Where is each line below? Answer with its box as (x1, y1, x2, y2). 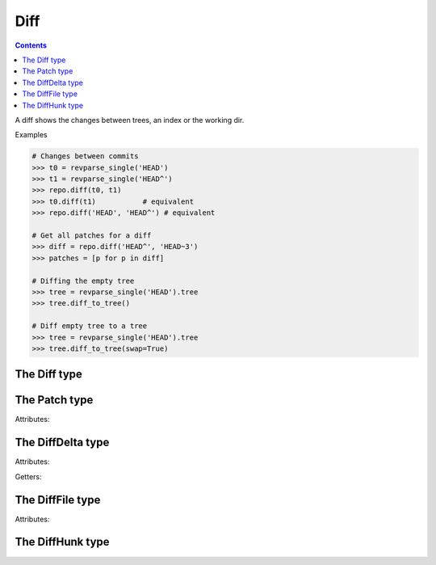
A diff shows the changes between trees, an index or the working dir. (15, 115, 245, 124)
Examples (15, 130, 48, 140)
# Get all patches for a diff (31, 231, 152, 240)
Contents (15, 40, 48, 50)
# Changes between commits (31, 152, 139, 161)
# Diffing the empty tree (31, 276, 135, 285)
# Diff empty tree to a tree (31, 322, 148, 331)
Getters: (15, 471, 42, 481)
